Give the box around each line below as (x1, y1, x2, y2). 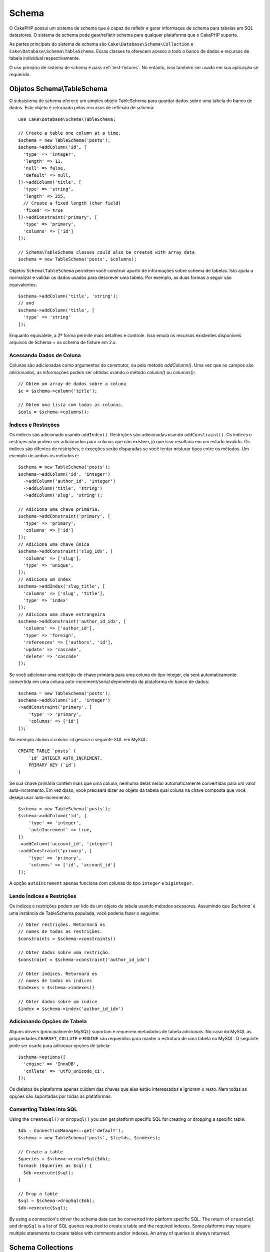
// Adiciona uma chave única (18, 541, 89, 547)
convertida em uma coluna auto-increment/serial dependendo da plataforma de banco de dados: (9, 679, 209, 685)
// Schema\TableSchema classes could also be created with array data (18, 249, 195, 255)
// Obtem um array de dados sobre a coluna (18, 381, 126, 387)
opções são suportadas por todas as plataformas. (9, 1093, 112, 1099)
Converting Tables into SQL (9, 1106, 77, 1113)
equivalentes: (9, 281, 37, 287)
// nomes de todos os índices (18, 978, 92, 984)
